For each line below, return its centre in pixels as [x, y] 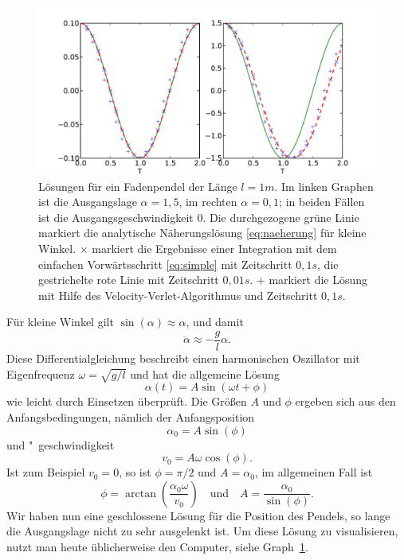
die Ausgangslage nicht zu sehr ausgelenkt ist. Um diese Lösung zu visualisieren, [202, 531]
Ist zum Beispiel [46, 472]
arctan [141, 494]
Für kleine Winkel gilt [60, 322]
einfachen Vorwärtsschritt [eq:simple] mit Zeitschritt [165, 264]
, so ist [135, 472]
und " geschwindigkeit [61, 444]
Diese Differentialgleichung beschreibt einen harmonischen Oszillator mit [183, 358]
